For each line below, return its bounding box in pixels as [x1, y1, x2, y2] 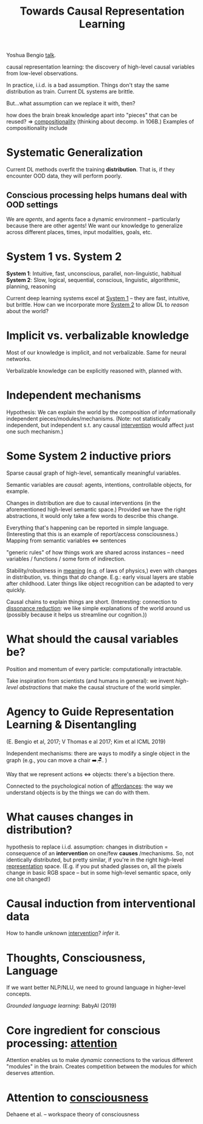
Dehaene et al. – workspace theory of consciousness [6, 1111, 140, 1118]
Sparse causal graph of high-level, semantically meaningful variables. [6, 469, 181, 477]
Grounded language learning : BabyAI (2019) [6, 1002, 117, 1010]
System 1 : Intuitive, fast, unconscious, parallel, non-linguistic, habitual [6, 269, 181, 277]
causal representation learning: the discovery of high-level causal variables [6, 63, 195, 71]
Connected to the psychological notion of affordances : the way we [6, 782, 173, 790]
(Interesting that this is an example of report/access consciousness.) [6, 530, 178, 537]
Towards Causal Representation [19, 4, 185, 18]
